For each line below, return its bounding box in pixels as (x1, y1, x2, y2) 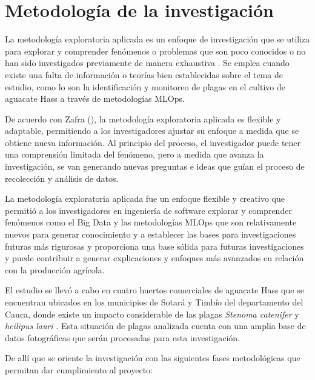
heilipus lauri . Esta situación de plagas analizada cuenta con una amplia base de (5, 319, 306, 332)
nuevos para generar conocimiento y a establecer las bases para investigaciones (5, 228, 296, 241)
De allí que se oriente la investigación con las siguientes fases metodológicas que (5, 352, 300, 364)
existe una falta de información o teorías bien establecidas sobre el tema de (5, 68, 283, 81)
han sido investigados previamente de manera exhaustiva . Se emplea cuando (5, 56, 290, 69)
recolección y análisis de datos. (5, 172, 119, 184)
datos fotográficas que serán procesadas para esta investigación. (5, 331, 240, 344)
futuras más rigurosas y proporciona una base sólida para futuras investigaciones (5, 239, 304, 252)
